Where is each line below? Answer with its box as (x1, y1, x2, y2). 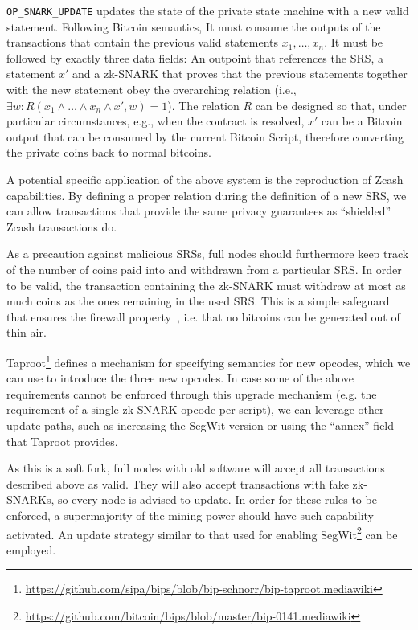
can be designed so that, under (255, 96, 407, 113)
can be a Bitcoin (322, 112, 403, 129)
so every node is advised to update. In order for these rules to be (58, 491, 377, 508)
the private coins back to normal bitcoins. (6, 144, 211, 161)
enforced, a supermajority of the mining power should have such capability (6, 506, 374, 523)
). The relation (167, 96, 240, 113)
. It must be (324, 34, 383, 51)
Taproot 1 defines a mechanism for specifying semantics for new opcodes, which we (6, 351, 411, 370)
